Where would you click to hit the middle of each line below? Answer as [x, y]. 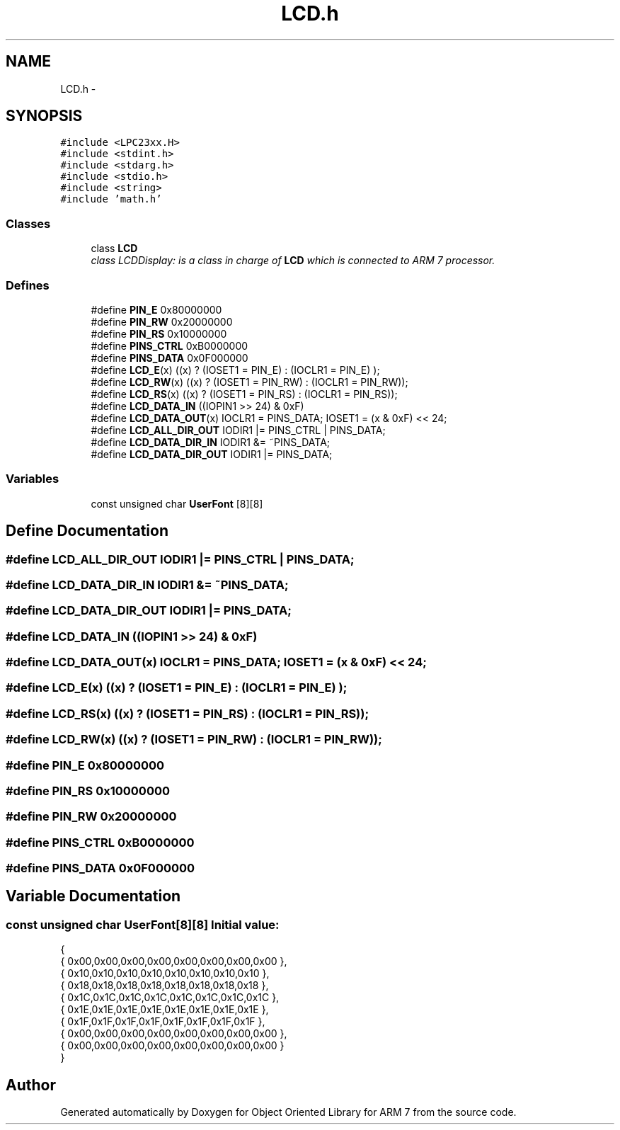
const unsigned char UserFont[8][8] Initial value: [143, 924]
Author [31, 1085]
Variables [33, 479]
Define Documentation [87, 531]
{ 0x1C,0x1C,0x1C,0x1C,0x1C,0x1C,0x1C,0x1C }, [170, 998]
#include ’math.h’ [111, 199]
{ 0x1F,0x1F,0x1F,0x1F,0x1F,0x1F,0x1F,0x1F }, [163, 1022]
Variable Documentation [93, 896]
